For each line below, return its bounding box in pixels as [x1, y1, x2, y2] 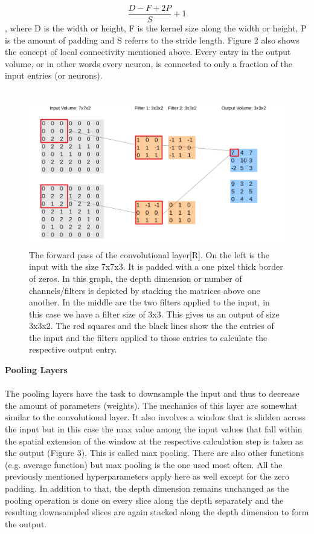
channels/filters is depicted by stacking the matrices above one [29, 284, 260, 296]
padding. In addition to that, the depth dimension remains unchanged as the [5, 482, 289, 494]
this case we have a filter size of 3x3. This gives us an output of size [29, 307, 280, 320]
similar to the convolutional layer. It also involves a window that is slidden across [5, 411, 306, 423]
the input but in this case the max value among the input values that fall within [5, 423, 303, 435]
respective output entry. [29, 343, 117, 356]
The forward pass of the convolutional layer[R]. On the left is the [29, 248, 269, 261]
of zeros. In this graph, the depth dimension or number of [29, 272, 242, 284]
